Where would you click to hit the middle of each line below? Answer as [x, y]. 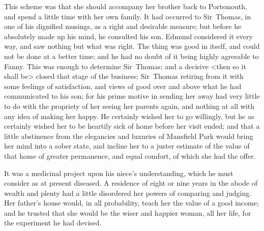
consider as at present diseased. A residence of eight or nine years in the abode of [131, 183]
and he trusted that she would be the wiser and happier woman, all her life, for [128, 212]
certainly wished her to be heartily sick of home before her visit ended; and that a [132, 126]
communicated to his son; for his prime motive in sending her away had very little [132, 96]
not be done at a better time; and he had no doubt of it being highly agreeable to [131, 56]
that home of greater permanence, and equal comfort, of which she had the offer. [130, 155]
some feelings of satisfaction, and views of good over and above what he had [123, 86]
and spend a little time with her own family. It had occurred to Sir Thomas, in [128, 16]
